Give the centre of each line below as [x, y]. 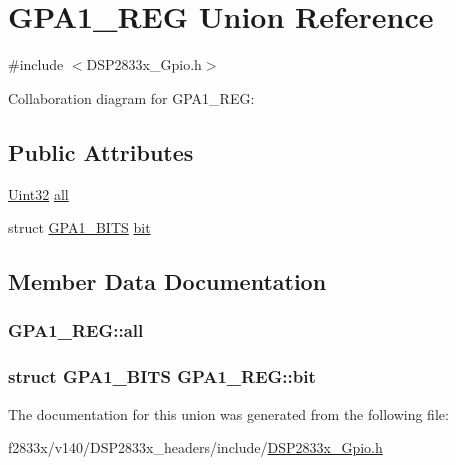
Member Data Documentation [167, 281]
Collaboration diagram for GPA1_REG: [131, 97]
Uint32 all [38, 193]
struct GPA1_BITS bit [79, 227]
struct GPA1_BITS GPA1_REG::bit [162, 376]
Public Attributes [101, 151]
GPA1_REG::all [76, 330]
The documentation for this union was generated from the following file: [228, 413]
